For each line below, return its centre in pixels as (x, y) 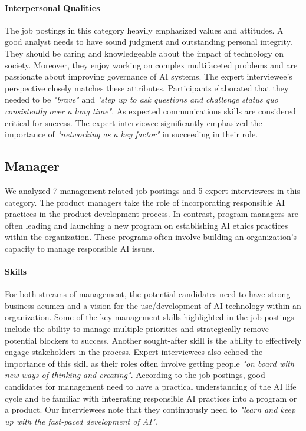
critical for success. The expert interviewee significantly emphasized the (134, 122)
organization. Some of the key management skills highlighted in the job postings (149, 317)
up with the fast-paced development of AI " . (81, 421)
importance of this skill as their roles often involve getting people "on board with (150, 363)
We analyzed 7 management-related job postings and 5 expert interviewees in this (152, 190)
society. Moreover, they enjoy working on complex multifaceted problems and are (151, 65)
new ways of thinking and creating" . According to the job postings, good (135, 375)
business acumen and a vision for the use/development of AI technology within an (153, 305)
